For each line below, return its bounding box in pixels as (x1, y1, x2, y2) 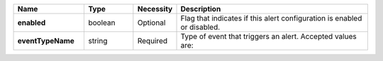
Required (137, 36, 168, 45)
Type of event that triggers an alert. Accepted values (180, 32, 357, 41)
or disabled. (180, 22, 221, 32)
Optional (137, 18, 166, 28)
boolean (88, 18, 116, 28)
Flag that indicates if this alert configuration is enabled (180, 13, 362, 23)
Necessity (137, 4, 173, 13)
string (88, 36, 108, 45)
